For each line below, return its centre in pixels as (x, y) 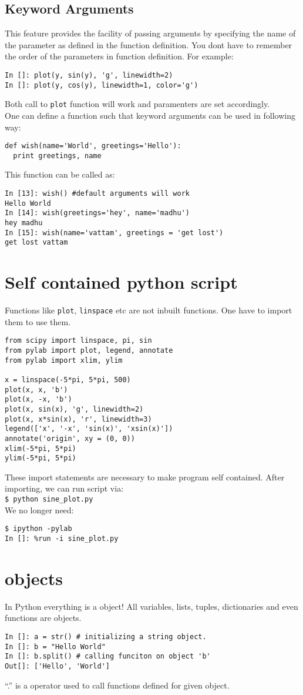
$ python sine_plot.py (49, 499)
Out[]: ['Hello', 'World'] (57, 666)
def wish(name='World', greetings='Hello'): (93, 146)
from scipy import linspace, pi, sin (78, 341)
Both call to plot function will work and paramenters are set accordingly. (137, 104)
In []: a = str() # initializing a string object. (106, 636)
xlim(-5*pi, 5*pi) (41, 448)
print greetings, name (57, 156)
